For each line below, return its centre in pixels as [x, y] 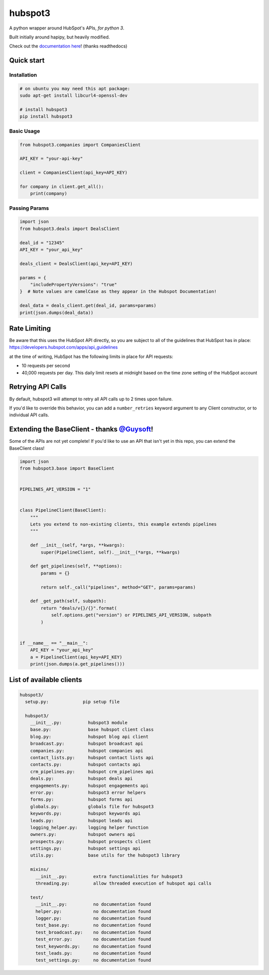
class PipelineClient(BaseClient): [63, 510]
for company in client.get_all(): [62, 186]
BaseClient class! [27, 448]
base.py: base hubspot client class [92, 730]
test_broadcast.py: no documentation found [93, 932]
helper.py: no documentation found [93, 911]
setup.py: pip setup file [72, 702]
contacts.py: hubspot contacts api [85, 765]
